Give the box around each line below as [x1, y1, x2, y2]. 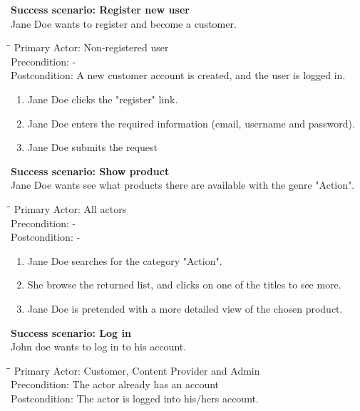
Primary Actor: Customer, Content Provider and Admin [14, 363, 260, 378]
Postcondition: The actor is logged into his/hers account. [11, 390, 259, 405]
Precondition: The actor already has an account [11, 377, 220, 392]
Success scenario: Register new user [11, 2, 190, 16]
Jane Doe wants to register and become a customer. [11, 16, 237, 31]
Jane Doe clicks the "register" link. [27, 91, 178, 106]
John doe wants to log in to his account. [11, 339, 187, 354]
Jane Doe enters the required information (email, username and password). [27, 115, 355, 130]
